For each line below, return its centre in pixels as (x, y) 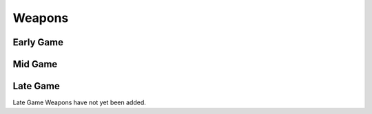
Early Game (38, 42)
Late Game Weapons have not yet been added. (79, 102)
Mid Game (35, 64)
